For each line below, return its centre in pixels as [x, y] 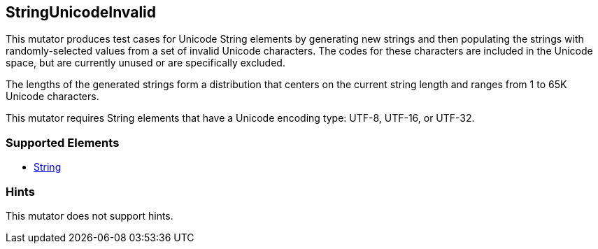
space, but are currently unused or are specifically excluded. [145, 63]
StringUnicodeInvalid [81, 12]
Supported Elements [63, 142]
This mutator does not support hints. [90, 215]
